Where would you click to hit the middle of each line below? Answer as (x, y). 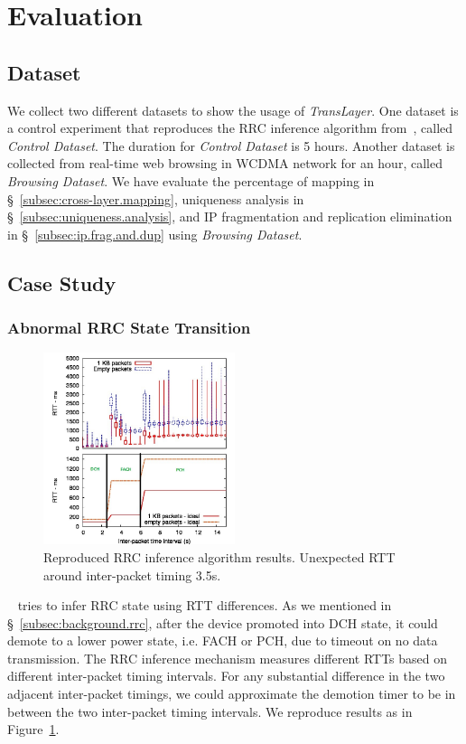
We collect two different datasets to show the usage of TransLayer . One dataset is (233, 110)
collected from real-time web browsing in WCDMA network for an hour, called (225, 163)
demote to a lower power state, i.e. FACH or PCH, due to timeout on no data (223, 640)
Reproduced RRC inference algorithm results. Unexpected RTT (219, 556)
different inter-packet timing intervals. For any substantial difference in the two (226, 676)
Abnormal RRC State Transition (129, 328)
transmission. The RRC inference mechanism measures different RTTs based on (228, 658)
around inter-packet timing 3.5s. (132, 574)
